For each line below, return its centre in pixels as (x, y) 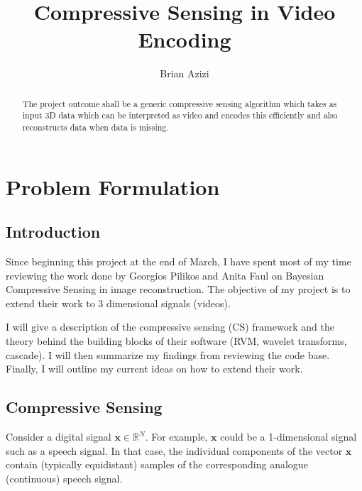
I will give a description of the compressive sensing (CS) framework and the (170, 327)
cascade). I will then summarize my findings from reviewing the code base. (168, 354)
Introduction (53, 232)
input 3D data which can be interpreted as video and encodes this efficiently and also (180, 115)
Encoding (185, 39)
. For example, (176, 437)
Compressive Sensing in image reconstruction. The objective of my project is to (178, 289)
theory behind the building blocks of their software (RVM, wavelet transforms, (176, 341)
